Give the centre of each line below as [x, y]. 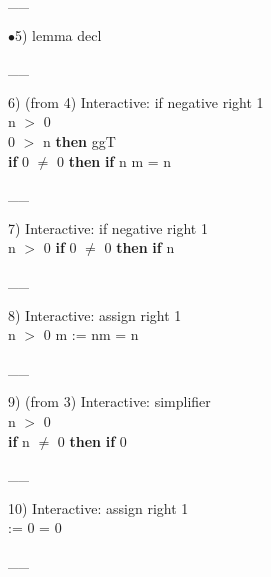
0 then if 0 [92, 440]
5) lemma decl [58, 34]
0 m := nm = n [91, 334]
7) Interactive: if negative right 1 [108, 227]
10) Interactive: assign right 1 [98, 507]
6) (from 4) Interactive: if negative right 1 [136, 101]
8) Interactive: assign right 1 [95, 314]
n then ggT [79, 140]
